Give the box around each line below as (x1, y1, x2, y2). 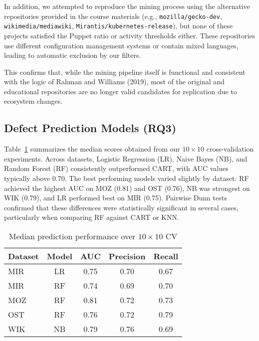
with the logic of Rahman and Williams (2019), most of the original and (4, 76, 225, 87)
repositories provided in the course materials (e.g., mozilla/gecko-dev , (4, 10, 222, 21)
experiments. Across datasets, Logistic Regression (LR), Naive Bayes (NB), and (4, 153, 248, 164)
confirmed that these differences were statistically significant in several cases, (4, 202, 239, 212)
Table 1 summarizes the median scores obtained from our (4, 144, 180, 154)
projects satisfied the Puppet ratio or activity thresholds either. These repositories (4, 30, 256, 40)
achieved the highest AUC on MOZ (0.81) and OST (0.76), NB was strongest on (4, 182, 250, 193)
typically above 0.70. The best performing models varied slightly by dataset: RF (4, 173, 249, 183)
